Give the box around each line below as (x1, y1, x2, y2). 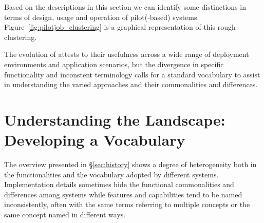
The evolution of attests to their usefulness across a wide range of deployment (4, 49, 249, 59)
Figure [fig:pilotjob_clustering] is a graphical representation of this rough (4, 22, 236, 32)
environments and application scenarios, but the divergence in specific (4, 58, 224, 69)
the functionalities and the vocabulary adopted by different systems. (4, 169, 219, 179)
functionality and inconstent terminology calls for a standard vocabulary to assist (4, 69, 260, 79)
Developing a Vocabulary (4, 129, 185, 150)
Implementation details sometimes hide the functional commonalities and (4, 179, 234, 190)
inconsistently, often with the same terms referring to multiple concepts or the (4, 199, 250, 210)
